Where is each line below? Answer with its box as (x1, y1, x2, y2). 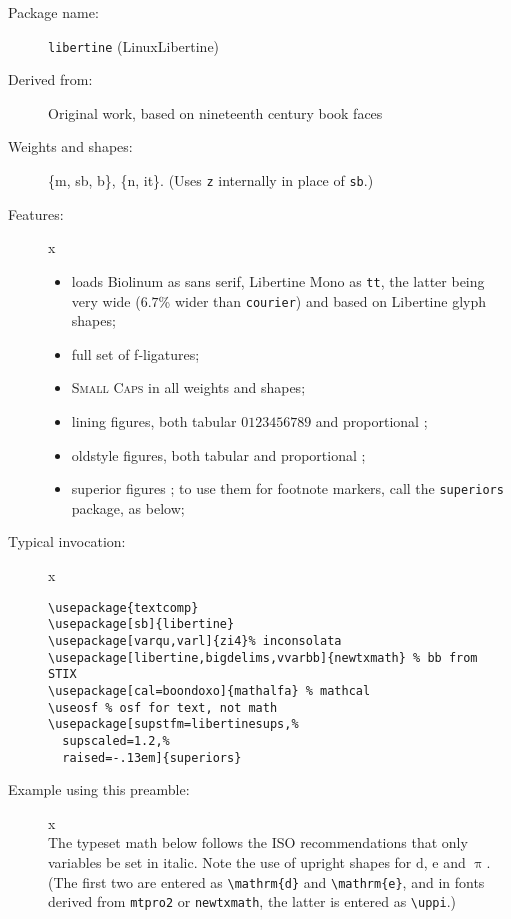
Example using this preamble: (8, 779, 190, 800)
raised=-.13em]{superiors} (62, 750, 242, 765)
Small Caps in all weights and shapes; (71, 377, 306, 398)
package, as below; (71, 497, 185, 518)
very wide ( (71, 290, 141, 311)
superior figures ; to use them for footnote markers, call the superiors (71, 478, 504, 499)
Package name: (8, 2, 99, 22)
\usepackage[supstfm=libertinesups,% (48, 717, 299, 732)
